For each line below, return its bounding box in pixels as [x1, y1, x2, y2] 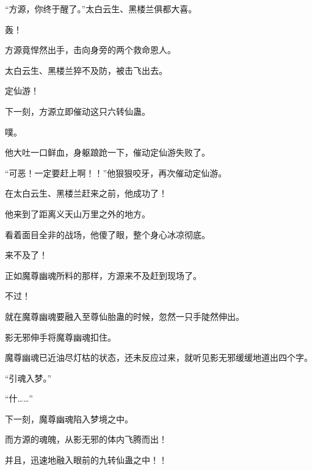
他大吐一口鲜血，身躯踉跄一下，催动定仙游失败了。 [5, 146, 210, 159]
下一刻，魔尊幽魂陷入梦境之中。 [5, 412, 133, 425]
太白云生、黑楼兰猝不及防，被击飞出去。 [5, 63, 167, 76]
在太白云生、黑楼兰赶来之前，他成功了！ [5, 187, 167, 200]
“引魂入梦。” [5, 371, 52, 384]
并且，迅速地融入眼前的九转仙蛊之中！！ [5, 454, 167, 466]
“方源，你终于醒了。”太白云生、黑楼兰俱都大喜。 [5, 2, 197, 15]
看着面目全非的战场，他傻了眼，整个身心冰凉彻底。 [5, 228, 210, 240]
